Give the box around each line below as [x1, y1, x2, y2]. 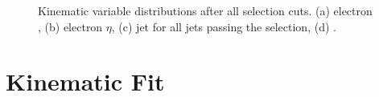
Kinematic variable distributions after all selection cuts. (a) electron [38, 2, 373, 18]
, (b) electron [38, 18, 103, 34]
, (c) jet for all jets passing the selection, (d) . [111, 18, 336, 34]
